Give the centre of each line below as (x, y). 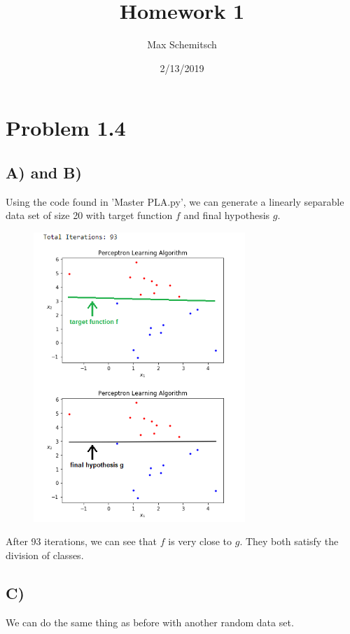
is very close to (200, 541)
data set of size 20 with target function (89, 215)
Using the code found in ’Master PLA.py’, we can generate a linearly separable (175, 201)
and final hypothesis (227, 215)
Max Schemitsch (182, 44)
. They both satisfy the (289, 541)
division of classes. (45, 555)
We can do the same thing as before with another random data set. (150, 622)
